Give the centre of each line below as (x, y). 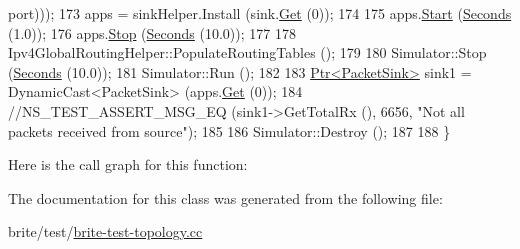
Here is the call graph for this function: (128, 164)
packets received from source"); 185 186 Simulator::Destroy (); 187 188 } (229, 130)
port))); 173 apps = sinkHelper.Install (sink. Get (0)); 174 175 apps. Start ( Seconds (260, 13)
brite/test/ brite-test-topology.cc (105, 231)
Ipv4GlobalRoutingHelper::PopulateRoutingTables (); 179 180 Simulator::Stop (247, 52)
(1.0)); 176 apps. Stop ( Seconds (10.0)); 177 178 (152, 32)
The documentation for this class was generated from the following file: (225, 197)
